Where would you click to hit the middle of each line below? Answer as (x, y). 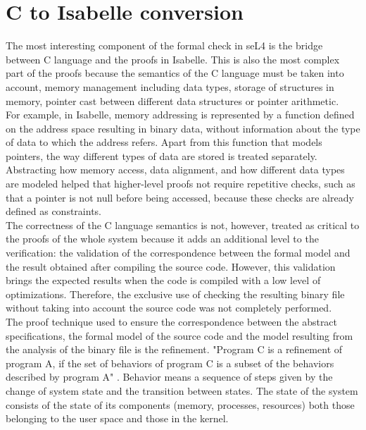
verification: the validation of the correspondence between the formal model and (178, 253)
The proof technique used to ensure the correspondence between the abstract (172, 321)
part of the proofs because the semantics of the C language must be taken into (175, 73)
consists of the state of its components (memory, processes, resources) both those (180, 404)
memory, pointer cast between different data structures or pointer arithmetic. (172, 100)
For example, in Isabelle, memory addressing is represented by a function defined (180, 115)
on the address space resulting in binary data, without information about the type (183, 128)
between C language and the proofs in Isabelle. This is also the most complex (173, 59)
